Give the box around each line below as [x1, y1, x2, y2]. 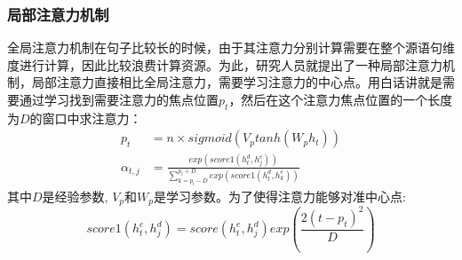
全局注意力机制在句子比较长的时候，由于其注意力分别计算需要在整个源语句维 [7, 38, 455, 57]
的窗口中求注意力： [29, 108, 142, 127]
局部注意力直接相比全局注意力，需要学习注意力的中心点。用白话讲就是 [31, 73, 442, 91]
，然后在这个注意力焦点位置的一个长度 [228, 91, 453, 108]
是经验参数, [42, 186, 108, 205]
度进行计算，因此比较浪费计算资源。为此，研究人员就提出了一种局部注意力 [7, 55, 442, 74]
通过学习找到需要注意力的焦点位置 [19, 91, 219, 108]
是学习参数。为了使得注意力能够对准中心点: [153, 186, 406, 205]
